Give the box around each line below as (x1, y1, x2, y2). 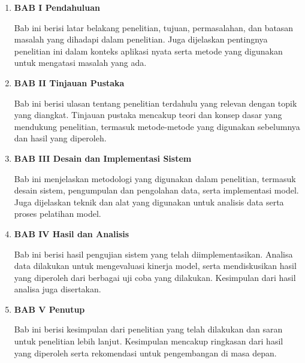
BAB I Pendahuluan (14, 1, 100, 13)
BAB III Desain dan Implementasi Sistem (14, 152, 192, 164)
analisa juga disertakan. (14, 283, 101, 295)
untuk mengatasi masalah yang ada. (14, 56, 147, 69)
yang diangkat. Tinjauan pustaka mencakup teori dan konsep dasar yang (14, 108, 282, 121)
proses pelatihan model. (14, 207, 101, 220)
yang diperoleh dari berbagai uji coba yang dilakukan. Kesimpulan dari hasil (14, 271, 296, 283)
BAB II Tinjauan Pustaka (14, 76, 125, 89)
